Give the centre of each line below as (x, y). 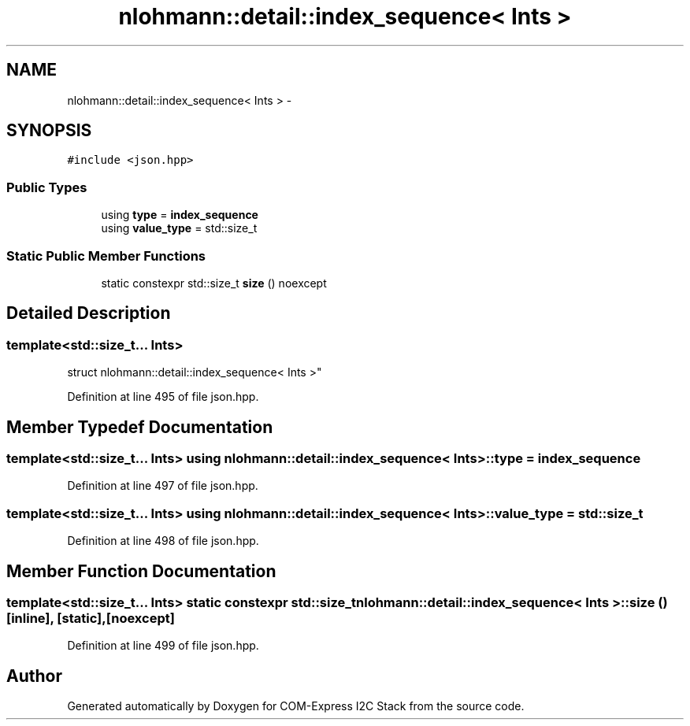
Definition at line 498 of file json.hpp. (163, 541)
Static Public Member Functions (106, 256)
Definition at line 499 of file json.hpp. (163, 646)
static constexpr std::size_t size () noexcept (214, 283)
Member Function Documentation (141, 571)
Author (34, 676)
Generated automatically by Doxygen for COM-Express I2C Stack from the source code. (296, 706)
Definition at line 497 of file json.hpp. (163, 486)
